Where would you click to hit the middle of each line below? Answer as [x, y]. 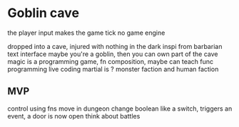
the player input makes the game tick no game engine [86, 33]
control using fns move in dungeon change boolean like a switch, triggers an [120, 109]
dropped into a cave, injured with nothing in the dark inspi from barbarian [115, 46]
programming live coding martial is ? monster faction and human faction [113, 69]
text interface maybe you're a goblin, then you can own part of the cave [113, 54]
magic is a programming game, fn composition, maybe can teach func [111, 61]
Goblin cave [44, 13]
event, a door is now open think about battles [74, 116]
